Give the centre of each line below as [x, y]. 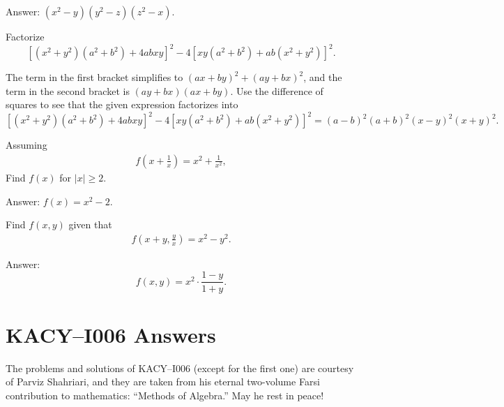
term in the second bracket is [68, 90]
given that [90, 224]
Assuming [26, 145]
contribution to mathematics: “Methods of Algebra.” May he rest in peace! [165, 395]
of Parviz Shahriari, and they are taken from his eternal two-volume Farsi [163, 382]
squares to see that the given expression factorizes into [122, 104]
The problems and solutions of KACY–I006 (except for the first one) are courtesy [180, 368]
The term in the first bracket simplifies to [94, 77]
